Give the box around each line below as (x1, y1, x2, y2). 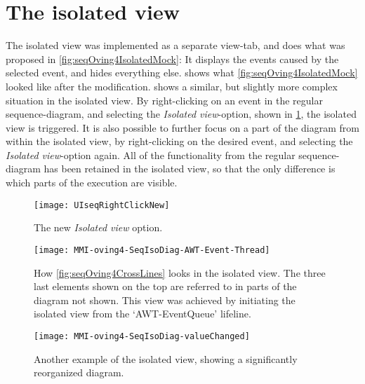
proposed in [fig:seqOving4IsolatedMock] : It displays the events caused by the (6, 51, 339, 66)
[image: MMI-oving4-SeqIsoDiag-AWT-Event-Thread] (34, 245, 270, 255)
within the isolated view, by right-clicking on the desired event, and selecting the (6, 134, 353, 149)
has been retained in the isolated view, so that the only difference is (44, 161, 336, 176)
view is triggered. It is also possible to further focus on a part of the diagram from (6, 120, 359, 135)
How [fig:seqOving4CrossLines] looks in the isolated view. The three (34, 265, 326, 280)
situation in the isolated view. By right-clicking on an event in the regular (6, 92, 323, 107)
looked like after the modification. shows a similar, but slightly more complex (6, 78, 338, 93)
